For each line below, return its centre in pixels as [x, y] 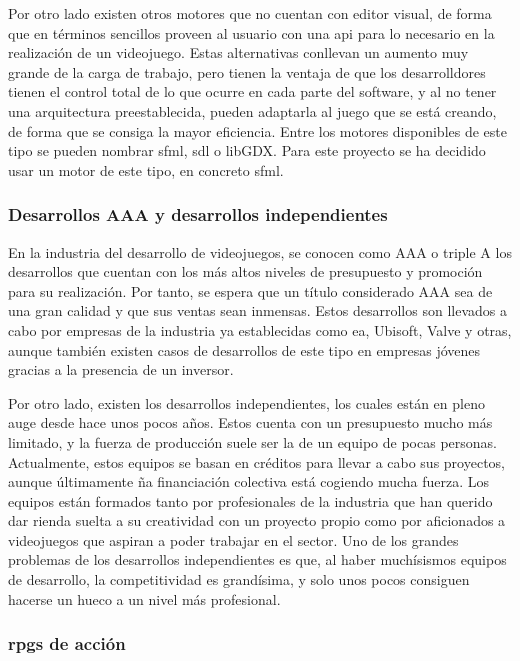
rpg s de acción [67, 643]
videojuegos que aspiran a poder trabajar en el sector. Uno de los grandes [233, 539]
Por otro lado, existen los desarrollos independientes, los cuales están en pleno [246, 402]
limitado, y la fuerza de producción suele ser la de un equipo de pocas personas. [252, 441]
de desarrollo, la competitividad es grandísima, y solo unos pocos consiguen [239, 579]
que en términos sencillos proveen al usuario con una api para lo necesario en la [251, 32]
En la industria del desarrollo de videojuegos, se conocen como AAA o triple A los [260, 251]
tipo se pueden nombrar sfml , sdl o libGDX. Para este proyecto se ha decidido [247, 150]
